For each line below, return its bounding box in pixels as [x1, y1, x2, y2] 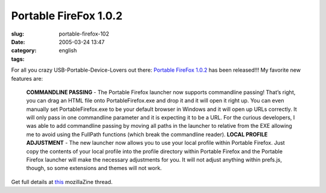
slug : [11, 30, 24, 37]
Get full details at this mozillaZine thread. [11, 178, 113, 185]
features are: [11, 75, 43, 82]
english [59, 47, 77, 54]
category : [11, 47, 37, 54]
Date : [11, 38, 25, 45]
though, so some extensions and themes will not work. [26, 165, 162, 172]
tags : [11, 55, 25, 63]
